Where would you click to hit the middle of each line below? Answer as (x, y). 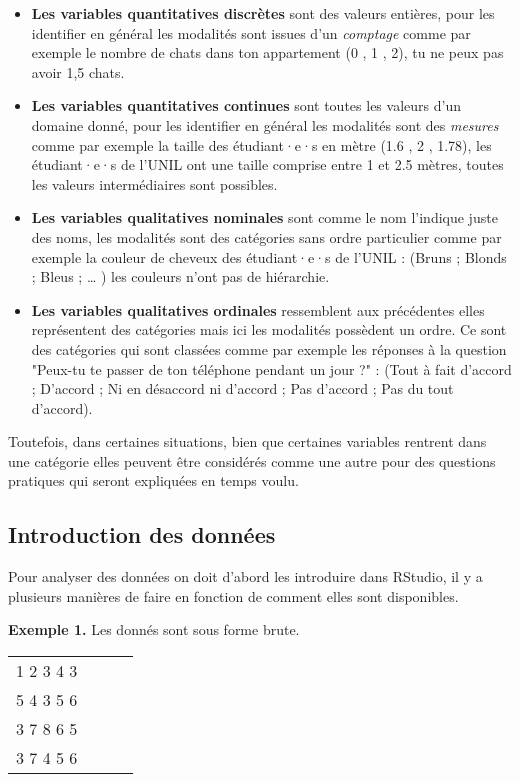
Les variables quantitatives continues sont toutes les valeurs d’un (246, 105)
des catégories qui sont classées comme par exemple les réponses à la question (269, 348)
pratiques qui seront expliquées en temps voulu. (153, 480)
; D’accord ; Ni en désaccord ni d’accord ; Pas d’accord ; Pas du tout (242, 388)
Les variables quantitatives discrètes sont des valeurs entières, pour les (263, 13)
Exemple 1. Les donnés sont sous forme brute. (154, 629)
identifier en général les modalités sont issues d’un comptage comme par (251, 32)
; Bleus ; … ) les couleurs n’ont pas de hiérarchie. (180, 276)
